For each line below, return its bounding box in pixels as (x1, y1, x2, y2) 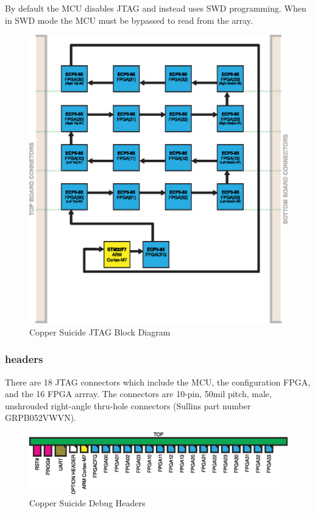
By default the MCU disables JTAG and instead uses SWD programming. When (5, 2, 306, 14)
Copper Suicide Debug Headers (29, 496, 146, 509)
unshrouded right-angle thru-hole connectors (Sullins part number (5, 399, 251, 412)
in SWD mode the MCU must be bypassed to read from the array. (5, 13, 253, 26)
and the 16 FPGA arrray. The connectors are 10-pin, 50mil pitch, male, (5, 387, 272, 400)
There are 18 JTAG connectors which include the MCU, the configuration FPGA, (5, 375, 311, 388)
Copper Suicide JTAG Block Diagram (29, 325, 171, 338)
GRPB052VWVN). (5, 411, 76, 424)
